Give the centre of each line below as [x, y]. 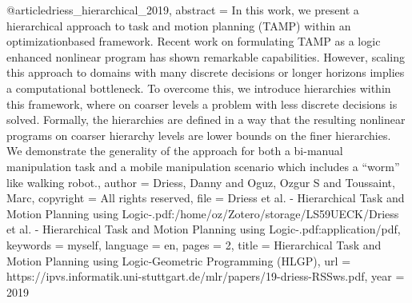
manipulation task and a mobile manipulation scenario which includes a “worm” [203, 166]
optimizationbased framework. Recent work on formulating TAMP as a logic [194, 41]
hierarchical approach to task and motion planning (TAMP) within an [179, 25]
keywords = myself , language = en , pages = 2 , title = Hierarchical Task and [194, 244]
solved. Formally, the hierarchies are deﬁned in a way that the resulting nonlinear [206, 120]
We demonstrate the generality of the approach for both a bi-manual [175, 151]
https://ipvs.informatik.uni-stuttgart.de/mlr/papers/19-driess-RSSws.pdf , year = [206, 276]
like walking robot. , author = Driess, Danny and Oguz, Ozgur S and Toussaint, [201, 182]
